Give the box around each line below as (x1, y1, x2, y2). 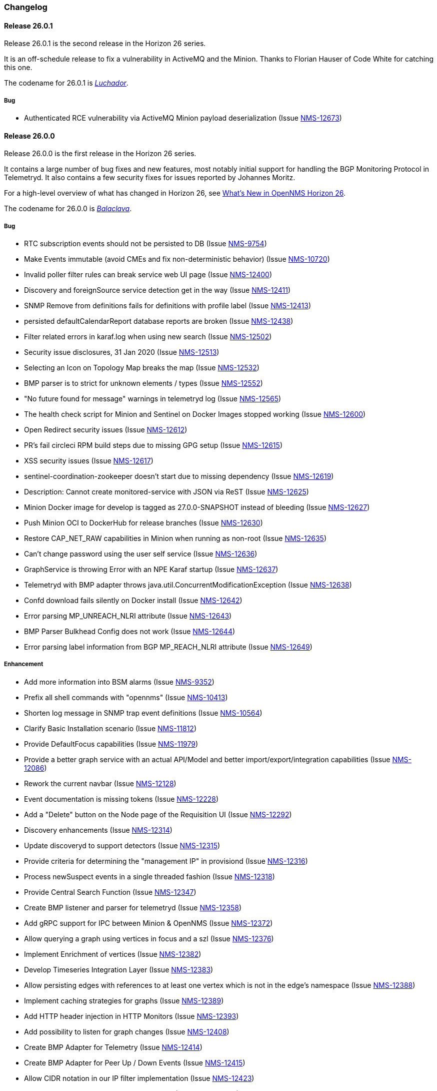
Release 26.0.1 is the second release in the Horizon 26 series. (4, 39, 206, 48)
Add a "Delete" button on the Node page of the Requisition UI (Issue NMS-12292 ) (24, 810, 292, 819)
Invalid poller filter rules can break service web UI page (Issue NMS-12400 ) (24, 270, 272, 279)
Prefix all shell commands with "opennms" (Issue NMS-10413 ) (24, 693, 228, 702)
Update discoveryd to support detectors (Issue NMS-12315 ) (24, 841, 220, 850)
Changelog (4, 2, 47, 12)
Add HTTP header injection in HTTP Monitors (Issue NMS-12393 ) (24, 1011, 239, 1020)
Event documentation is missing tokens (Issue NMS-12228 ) (24, 794, 219, 803)
